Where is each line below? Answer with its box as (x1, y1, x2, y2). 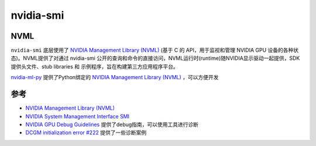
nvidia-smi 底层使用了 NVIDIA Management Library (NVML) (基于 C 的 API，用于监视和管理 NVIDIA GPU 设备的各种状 (11, 47, 299, 54)
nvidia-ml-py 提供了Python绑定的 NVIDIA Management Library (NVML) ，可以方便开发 (11, 74, 219, 81)
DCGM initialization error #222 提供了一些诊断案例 (25, 129, 146, 136)
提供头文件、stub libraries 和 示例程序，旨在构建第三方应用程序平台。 (11, 63, 178, 70)
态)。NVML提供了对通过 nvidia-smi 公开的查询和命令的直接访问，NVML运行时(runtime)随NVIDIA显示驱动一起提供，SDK (11, 55, 300, 62)
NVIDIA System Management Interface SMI (25, 113, 130, 120)
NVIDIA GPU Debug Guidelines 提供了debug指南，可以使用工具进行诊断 (25, 121, 199, 128)
